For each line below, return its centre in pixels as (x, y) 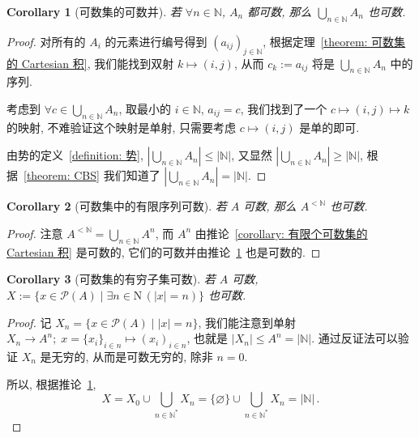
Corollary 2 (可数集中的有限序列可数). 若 (117, 206)
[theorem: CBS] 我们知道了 (92, 175)
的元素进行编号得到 (156, 41)
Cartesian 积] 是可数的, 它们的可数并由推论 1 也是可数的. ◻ (164, 251)
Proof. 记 (29, 322)
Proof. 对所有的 (46, 41)
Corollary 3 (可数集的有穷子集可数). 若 (111, 279)
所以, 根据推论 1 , (51, 383)
